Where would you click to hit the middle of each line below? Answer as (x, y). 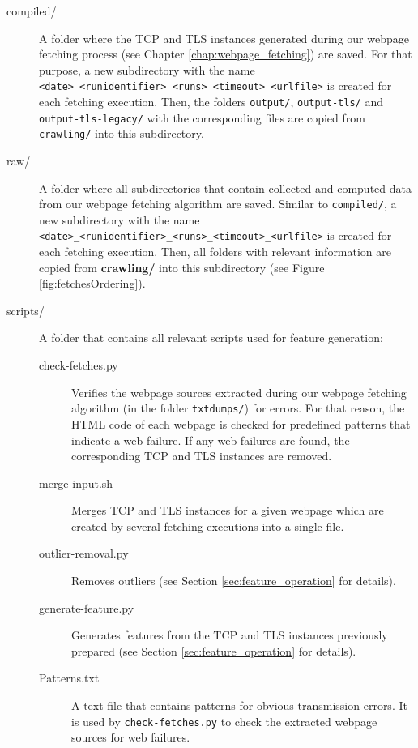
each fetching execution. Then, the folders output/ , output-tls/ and (211, 102)
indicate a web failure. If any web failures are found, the (211, 440)
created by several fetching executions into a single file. (208, 526)
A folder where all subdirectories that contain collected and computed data (225, 188)
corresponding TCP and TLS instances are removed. (202, 456)
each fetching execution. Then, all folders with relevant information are (215, 252)
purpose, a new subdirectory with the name (147, 69)
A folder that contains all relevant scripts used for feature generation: (211, 338)
